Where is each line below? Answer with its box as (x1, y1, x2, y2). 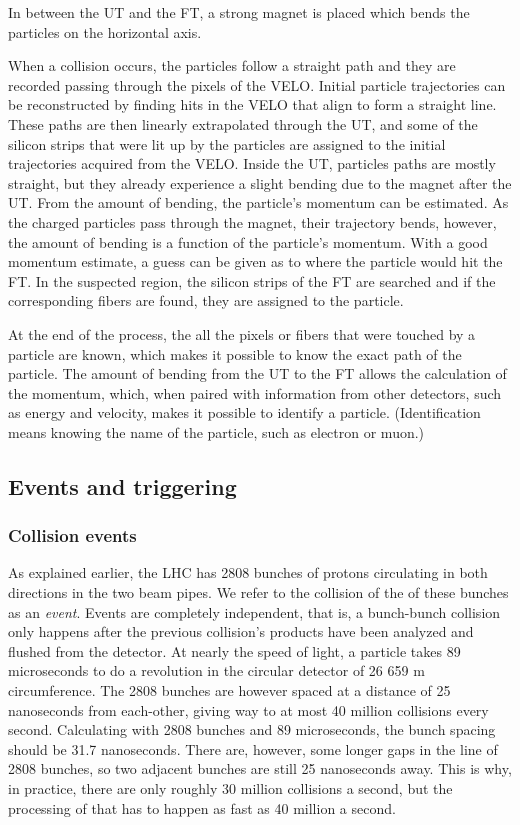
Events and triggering (8, 470, 237, 501)
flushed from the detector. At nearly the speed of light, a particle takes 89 (8, 640, 461, 661)
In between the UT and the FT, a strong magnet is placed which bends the (8, 2, 470, 22)
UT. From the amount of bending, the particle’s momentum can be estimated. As (8, 192, 509, 213)
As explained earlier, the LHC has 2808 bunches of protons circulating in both (8, 562, 488, 583)
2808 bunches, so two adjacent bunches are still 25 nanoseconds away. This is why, (8, 758, 512, 779)
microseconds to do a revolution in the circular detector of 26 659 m (8, 660, 425, 681)
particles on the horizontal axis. (8, 21, 202, 42)
